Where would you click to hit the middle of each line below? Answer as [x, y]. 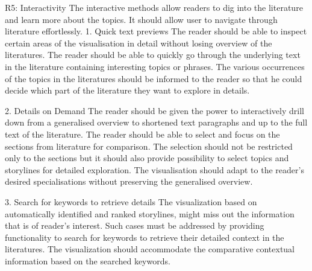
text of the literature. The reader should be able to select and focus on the [142, 134]
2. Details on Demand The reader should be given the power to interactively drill [154, 110]
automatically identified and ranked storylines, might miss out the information [150, 213]
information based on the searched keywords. [88, 260]
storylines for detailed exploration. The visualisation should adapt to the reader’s [154, 169]
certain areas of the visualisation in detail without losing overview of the [139, 43]
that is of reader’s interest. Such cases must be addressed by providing [135, 225]
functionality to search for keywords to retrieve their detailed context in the [145, 237]
